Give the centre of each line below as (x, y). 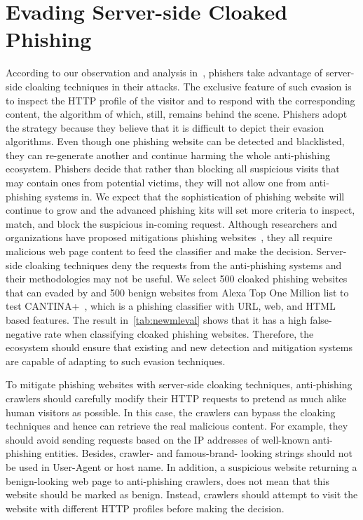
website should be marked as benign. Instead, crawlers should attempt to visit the (182, 494)
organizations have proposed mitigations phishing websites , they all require (169, 237)
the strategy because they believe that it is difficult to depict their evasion (165, 127)
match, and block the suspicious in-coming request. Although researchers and (172, 223)
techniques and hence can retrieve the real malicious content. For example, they (177, 426)
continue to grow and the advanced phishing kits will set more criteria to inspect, (180, 210)
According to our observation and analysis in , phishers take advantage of (164, 73)
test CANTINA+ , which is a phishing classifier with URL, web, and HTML (171, 306)
